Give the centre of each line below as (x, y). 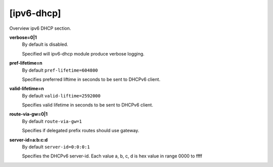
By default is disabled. (45, 44)
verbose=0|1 (23, 37)
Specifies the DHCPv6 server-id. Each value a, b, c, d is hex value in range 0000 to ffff (112, 156)
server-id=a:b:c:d (29, 140)
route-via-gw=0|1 (29, 114)
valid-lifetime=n (27, 89)
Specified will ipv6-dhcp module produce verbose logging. (83, 53)
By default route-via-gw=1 (52, 121)
